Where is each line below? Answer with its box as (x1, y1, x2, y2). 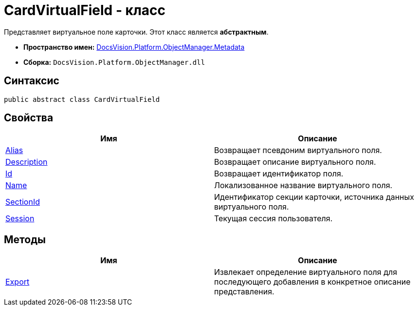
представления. (214, 287, 274, 297)
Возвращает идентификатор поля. (214, 169, 344, 179)
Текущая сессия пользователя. (214, 213, 333, 224)
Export (5, 277, 30, 287)
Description (5, 157, 48, 167)
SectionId (5, 197, 40, 207)
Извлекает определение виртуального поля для (214, 267, 398, 277)
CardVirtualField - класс (4, 2, 166, 19)
